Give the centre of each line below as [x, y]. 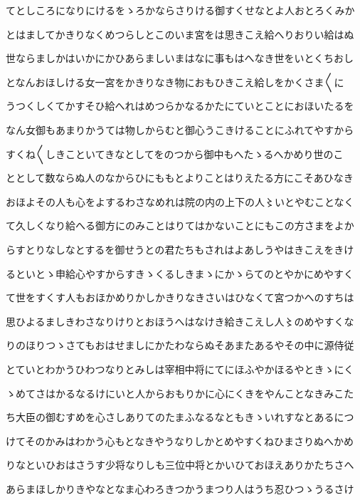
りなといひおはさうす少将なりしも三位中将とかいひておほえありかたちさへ [180, 465]
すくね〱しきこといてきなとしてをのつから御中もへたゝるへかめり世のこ [175, 153]
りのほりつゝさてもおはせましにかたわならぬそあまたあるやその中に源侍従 [180, 345]
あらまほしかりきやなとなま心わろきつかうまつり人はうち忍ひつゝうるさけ [180, 488]
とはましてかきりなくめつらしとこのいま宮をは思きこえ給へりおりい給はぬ [180, 34]
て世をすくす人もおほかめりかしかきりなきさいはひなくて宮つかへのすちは [180, 297]
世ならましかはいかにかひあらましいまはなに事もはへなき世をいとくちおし [180, 58]
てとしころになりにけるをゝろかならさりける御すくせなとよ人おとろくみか [180, 10]
